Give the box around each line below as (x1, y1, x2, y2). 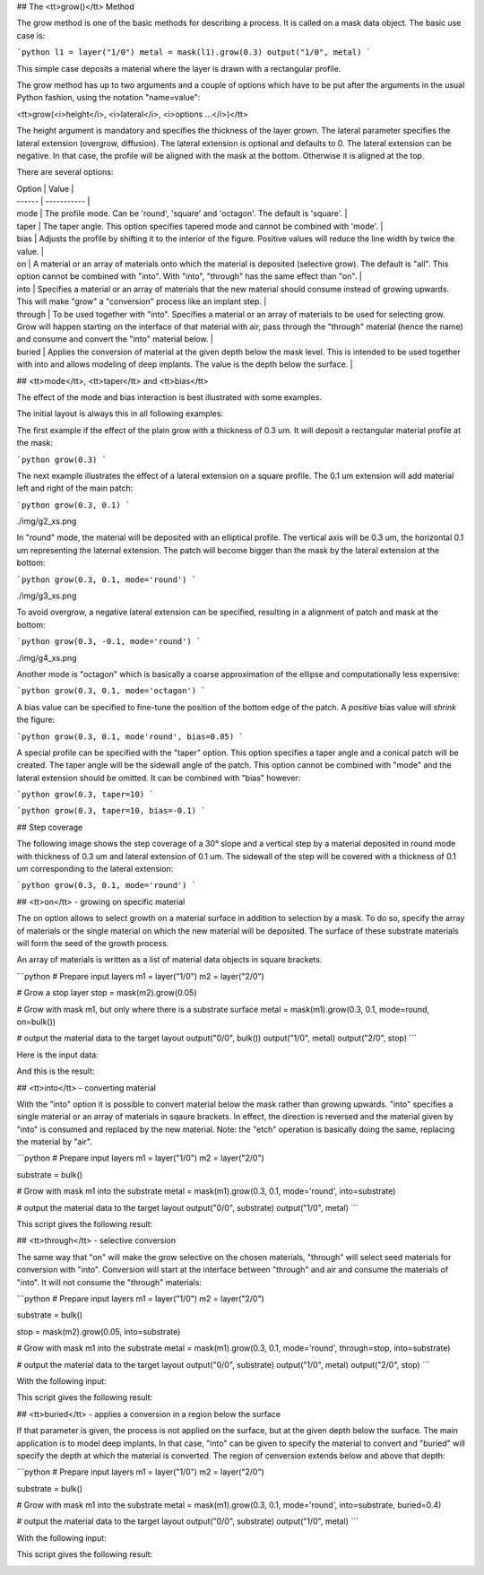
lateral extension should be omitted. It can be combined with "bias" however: (16, 772, 301, 783)
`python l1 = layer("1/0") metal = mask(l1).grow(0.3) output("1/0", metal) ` (16, 48, 372, 57)
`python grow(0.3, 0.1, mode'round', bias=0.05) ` (16, 731, 244, 742)
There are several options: (16, 167, 114, 178)
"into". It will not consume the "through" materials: (16, 1276, 202, 1287)
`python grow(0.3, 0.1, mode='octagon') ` (16, 686, 206, 696)
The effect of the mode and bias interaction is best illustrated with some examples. (16, 391, 323, 403)
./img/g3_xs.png (16, 590, 77, 601)
